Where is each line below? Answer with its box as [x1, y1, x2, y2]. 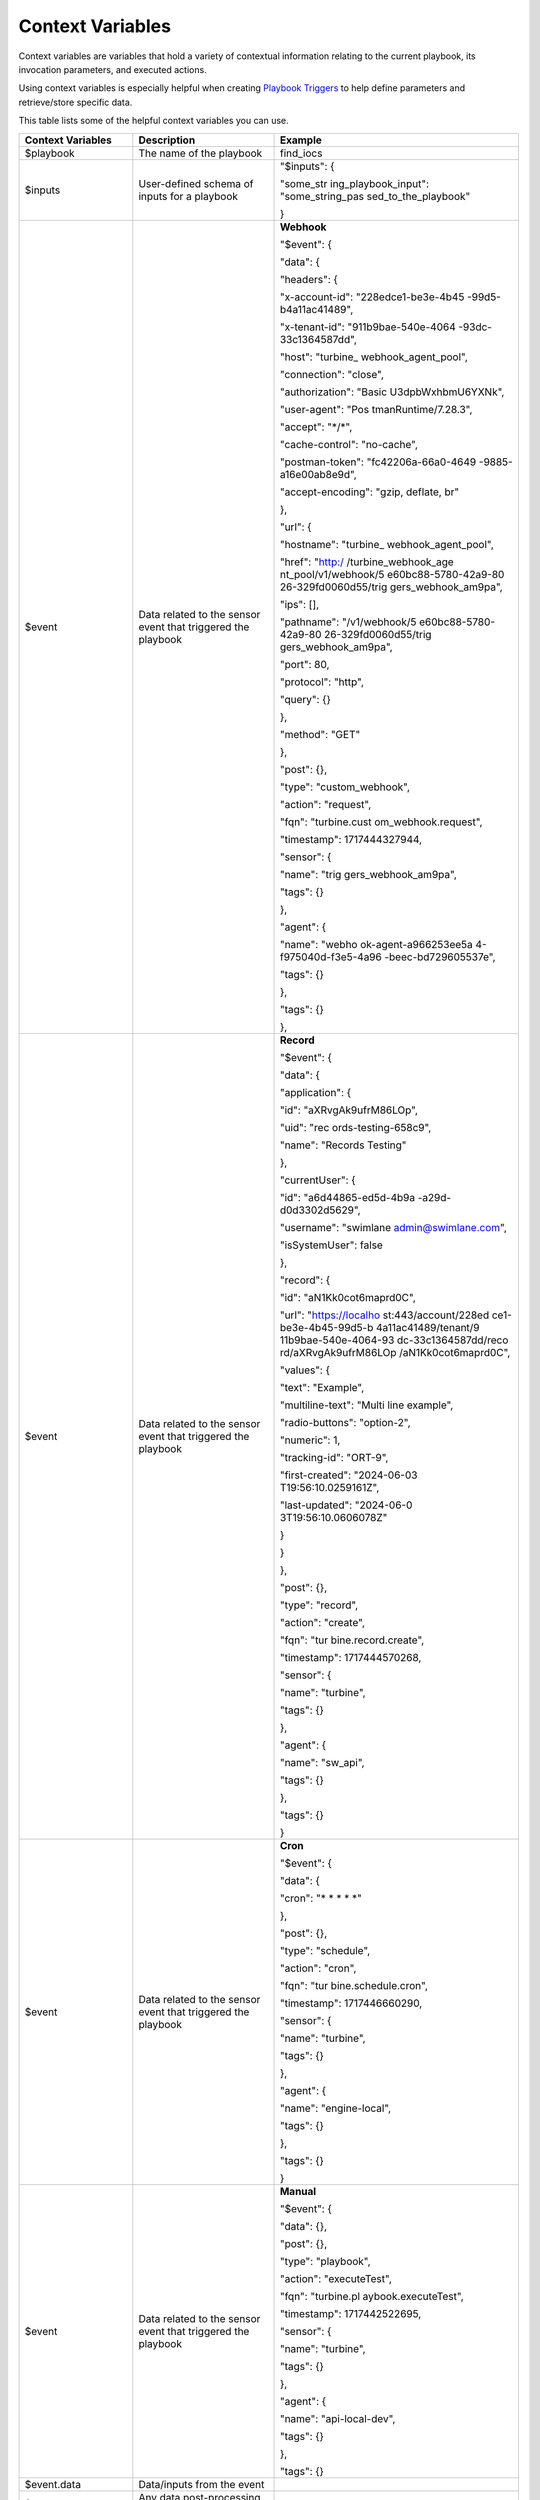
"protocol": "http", [279, 675, 365, 689]
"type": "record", [279, 1598, 359, 1612]
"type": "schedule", [279, 1943, 371, 1957]
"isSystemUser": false [279, 1238, 384, 1252]
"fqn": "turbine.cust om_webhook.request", [279, 815, 483, 829]
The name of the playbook [138, 146, 263, 160]
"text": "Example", [279, 1380, 365, 1394]
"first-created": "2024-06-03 [279, 1468, 418, 1482]
